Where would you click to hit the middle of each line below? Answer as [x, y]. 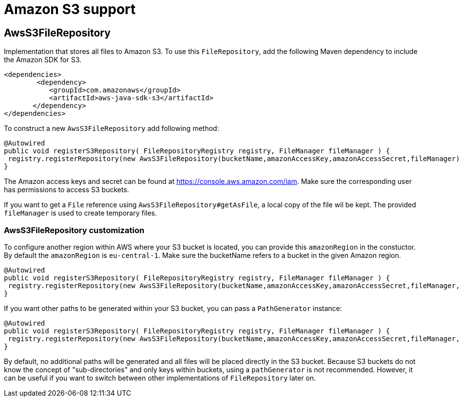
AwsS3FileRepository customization [74, 230]
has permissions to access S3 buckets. [67, 190]
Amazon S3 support [70, 9]
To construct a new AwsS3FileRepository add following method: [112, 128]
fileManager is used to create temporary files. [81, 213]
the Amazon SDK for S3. [43, 60]
